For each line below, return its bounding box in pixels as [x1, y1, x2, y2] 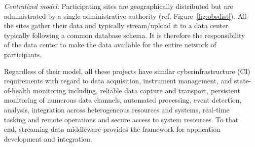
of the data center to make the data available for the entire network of [4, 39, 217, 50]
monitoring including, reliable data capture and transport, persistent [33, 85, 240, 95]
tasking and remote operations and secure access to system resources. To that [4, 114, 239, 124]
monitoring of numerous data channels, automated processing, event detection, [4, 95, 242, 105]
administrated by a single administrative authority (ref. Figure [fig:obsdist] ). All [4, 10, 247, 21]
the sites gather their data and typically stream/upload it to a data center [4, 20, 228, 31]
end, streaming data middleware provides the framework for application [4, 124, 220, 134]
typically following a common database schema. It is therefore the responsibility [4, 30, 245, 40]
